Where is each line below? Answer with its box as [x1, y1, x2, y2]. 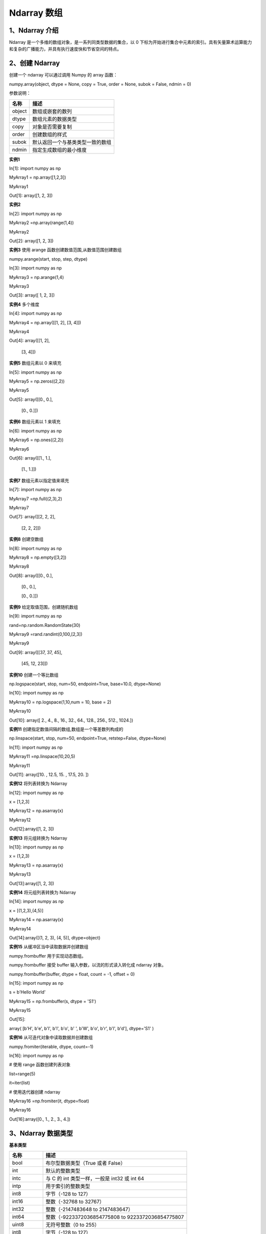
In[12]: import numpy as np [9, 790, 64, 796]
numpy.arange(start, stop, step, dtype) [9, 256, 88, 262]
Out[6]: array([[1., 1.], [9, 455, 52, 461]
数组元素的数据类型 [32, 116, 77, 122]
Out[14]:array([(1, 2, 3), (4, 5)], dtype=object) [9, 934, 100, 940]
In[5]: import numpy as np [9, 369, 62, 375]
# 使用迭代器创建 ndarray [9, 1089, 61, 1095]
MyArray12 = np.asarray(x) [9, 808, 64, 814]
